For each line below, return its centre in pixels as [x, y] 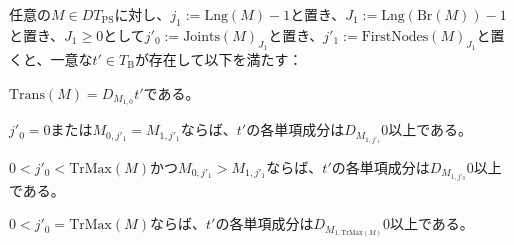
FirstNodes [395, 36]
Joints [201, 36]
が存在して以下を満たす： [218, 59]
